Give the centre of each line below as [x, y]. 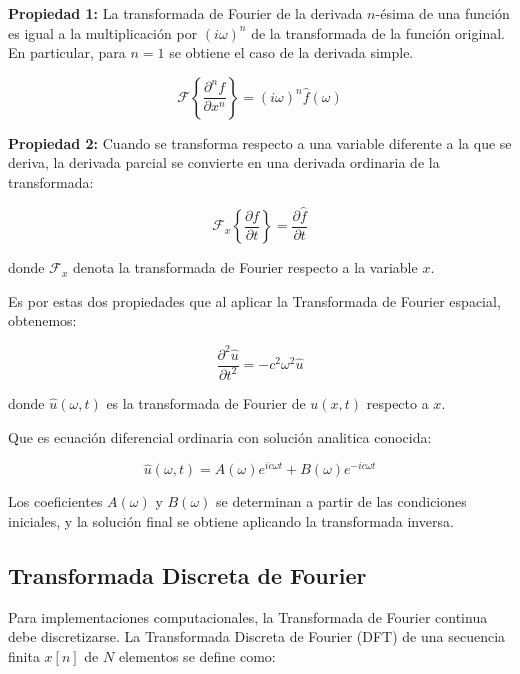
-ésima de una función [442, 13]
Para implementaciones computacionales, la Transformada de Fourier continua [248, 616]
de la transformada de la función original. [378, 32]
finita [24, 655]
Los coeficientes [55, 501]
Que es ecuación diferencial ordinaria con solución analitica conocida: [220, 436]
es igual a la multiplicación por [103, 32]
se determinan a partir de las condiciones [341, 501]
